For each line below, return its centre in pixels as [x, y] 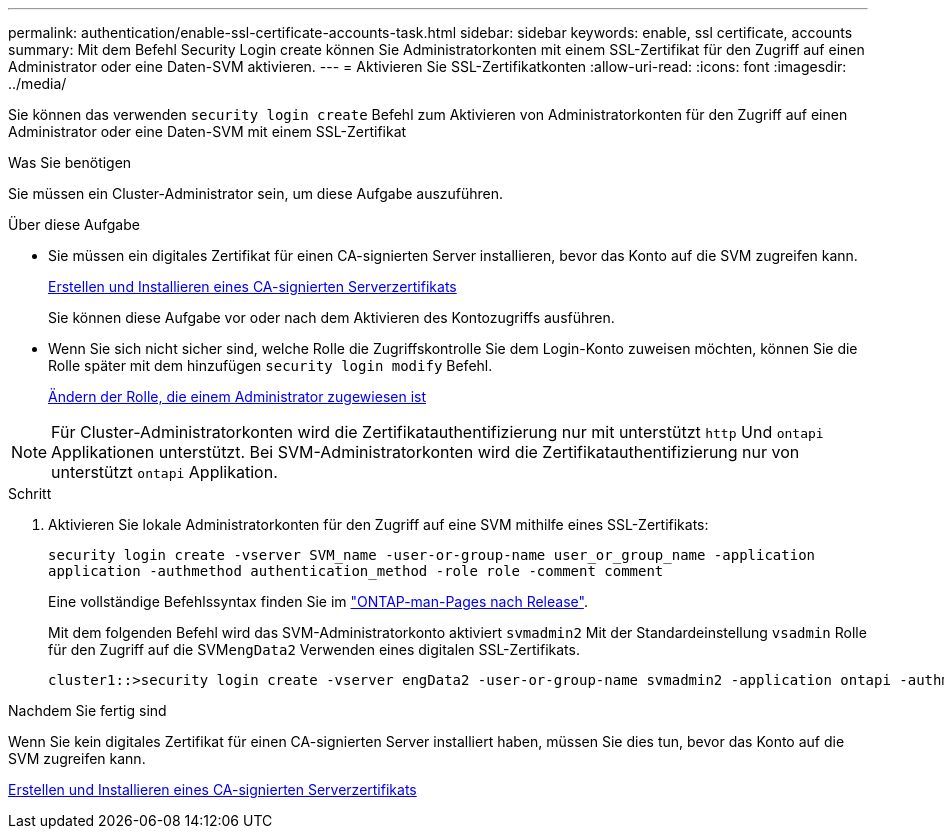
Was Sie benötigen [70, 162]
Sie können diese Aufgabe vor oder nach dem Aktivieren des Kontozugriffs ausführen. [331, 317]
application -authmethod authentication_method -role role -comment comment [356, 571]
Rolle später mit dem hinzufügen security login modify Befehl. [270, 365]
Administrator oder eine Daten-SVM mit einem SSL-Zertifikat [207, 131]
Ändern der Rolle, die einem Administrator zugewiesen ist [237, 396]
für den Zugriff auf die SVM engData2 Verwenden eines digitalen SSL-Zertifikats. [314, 649]
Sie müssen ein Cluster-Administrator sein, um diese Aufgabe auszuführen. [256, 193]
